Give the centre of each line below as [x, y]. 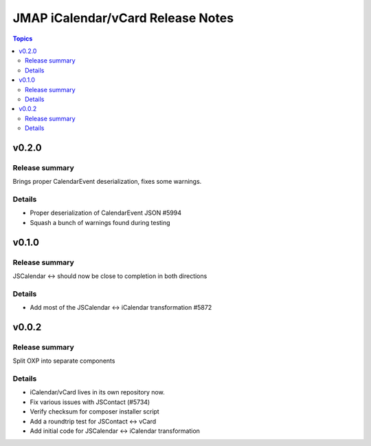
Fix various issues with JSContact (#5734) [90, 402]
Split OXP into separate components [64, 361]
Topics [23, 39]
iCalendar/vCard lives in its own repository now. [97, 392]
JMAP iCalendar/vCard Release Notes [123, 18]
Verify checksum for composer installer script [94, 412]
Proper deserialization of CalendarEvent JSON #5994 [106, 213]
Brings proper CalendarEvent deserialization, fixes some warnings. [107, 182]
